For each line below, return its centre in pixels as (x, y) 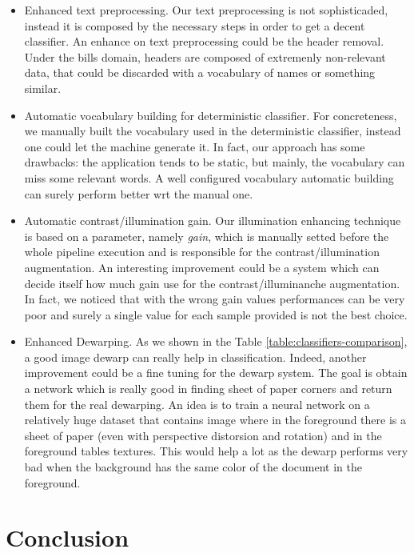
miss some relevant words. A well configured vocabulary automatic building (209, 177)
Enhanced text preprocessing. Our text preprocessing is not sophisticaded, (206, 10)
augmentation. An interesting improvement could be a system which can (202, 267)
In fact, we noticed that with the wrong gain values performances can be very (215, 299)
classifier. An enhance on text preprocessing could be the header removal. (204, 41)
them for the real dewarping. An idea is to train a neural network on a (197, 404)
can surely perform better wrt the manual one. (139, 193)
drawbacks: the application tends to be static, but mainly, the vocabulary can (215, 162)
